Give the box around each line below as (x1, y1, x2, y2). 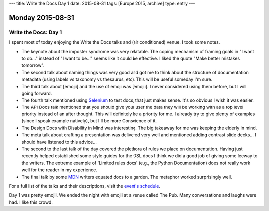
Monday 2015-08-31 (9, 13, 74, 22)
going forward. (21, 90, 52, 96)
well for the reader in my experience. (21, 167, 97, 173)
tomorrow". (21, 62, 45, 68)
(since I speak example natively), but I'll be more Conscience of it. (21, 118, 157, 124)
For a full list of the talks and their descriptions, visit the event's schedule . (9, 183, 160, 189)
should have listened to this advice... (21, 139, 97, 145)
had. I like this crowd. (9, 199, 53, 205)
